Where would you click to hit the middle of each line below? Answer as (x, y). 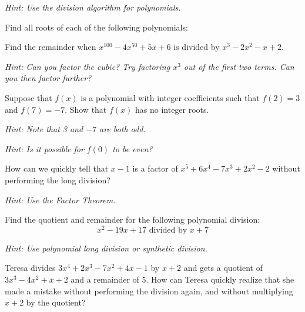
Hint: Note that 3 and (44, 129)
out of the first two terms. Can (239, 66)
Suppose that (29, 97)
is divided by (197, 47)
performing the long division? (58, 180)
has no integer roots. (172, 109)
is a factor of (155, 168)
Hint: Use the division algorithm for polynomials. (93, 7)
